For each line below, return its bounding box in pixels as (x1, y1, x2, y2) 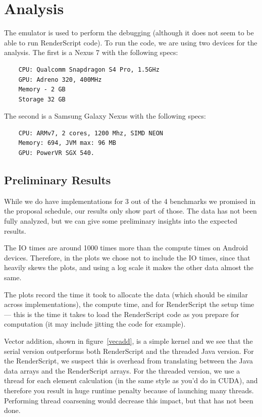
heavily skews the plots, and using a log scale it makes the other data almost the (4, 262, 254, 273)
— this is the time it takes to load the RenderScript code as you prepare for (4, 308, 239, 319)
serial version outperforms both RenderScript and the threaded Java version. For (4, 345, 254, 356)
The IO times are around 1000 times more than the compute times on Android (4, 242, 248, 253)
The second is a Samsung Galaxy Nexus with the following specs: (4, 111, 206, 121)
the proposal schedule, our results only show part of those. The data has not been (4, 205, 257, 216)
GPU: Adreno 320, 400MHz (18, 76, 102, 83)
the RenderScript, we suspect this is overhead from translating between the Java (4, 355, 253, 366)
